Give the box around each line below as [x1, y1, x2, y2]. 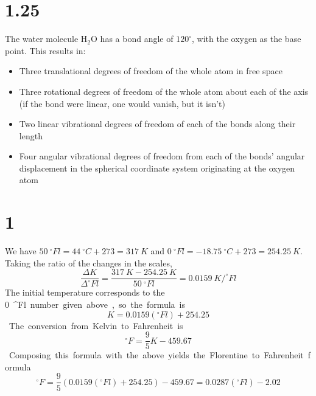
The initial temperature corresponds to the [5, 286, 165, 299]
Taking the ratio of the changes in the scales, [5, 256, 172, 269]
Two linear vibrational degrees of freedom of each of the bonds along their [19, 117, 296, 130]
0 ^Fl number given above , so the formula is [5, 298, 186, 311]
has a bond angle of [100, 32, 174, 45]
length [19, 129, 43, 142]
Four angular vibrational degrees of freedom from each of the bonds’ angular [19, 150, 305, 162]
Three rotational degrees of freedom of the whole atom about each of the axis [19, 85, 309, 97]
